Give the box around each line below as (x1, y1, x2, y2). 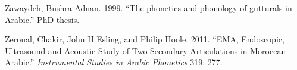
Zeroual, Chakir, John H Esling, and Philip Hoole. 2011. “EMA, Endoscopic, (5, 33, 285, 45)
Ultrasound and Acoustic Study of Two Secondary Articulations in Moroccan (5, 44, 286, 56)
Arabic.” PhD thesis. (5, 13, 80, 25)
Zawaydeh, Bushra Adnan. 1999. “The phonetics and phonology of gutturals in (5, 2, 292, 14)
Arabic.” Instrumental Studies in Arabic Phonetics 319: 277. (5, 56, 223, 68)
